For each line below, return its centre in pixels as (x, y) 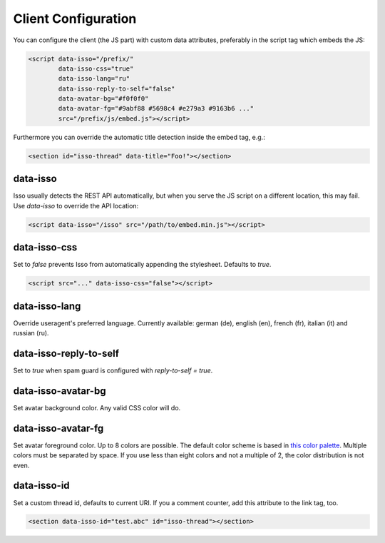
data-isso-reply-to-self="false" (117, 88)
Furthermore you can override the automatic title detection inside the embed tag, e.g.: (139, 137)
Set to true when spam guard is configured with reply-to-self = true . (113, 370)
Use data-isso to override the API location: (76, 205)
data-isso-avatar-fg (58, 428)
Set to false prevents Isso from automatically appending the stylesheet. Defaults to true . (142, 265)
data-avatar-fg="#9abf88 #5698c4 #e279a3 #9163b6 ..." (156, 108)
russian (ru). (31, 333)
